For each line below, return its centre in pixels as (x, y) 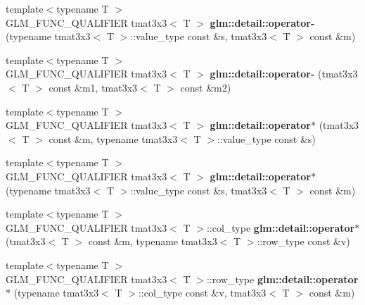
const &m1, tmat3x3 (93, 87)
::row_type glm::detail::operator (282, 279)
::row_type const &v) (303, 241)
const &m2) (206, 87)
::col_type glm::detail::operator (281, 227)
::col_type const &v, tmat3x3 (202, 293)
